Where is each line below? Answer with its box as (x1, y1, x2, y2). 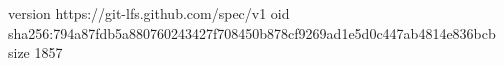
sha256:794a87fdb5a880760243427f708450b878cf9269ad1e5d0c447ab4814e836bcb (8, 22, 496, 43)
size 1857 (8, 42, 63, 63)
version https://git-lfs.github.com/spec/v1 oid (8, 3, 290, 23)
